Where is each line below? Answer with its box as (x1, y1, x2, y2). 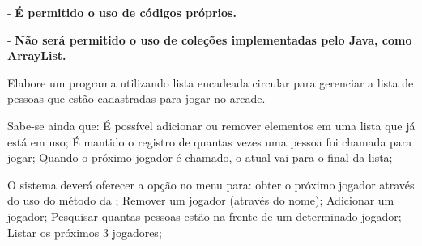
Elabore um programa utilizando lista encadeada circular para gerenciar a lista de (7, 74, 414, 91)
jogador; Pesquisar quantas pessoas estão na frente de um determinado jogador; (7, 207, 402, 224)
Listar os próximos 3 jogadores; (7, 223, 162, 240)
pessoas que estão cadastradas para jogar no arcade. (7, 90, 266, 107)
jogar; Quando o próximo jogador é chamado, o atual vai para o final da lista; (7, 149, 393, 166)
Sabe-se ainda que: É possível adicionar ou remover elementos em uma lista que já (7, 117, 416, 134)
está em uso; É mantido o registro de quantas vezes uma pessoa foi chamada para (7, 133, 412, 150)
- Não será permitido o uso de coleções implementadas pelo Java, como (7, 31, 412, 48)
